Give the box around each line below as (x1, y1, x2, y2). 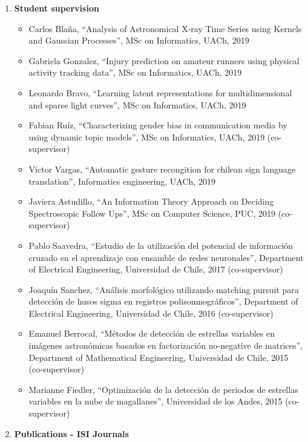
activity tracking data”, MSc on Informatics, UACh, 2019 (28, 66, 242, 79)
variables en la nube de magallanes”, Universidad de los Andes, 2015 (28, 395, 283, 407)
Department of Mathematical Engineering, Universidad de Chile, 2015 (28, 351, 289, 363)
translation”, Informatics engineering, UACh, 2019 (28, 174, 215, 187)
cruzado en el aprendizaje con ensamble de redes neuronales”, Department (28, 251, 304, 263)
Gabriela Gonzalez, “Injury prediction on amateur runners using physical (28, 54, 300, 67)
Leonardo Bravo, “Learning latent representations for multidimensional (28, 86, 292, 99)
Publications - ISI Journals (14, 427, 129, 440)
